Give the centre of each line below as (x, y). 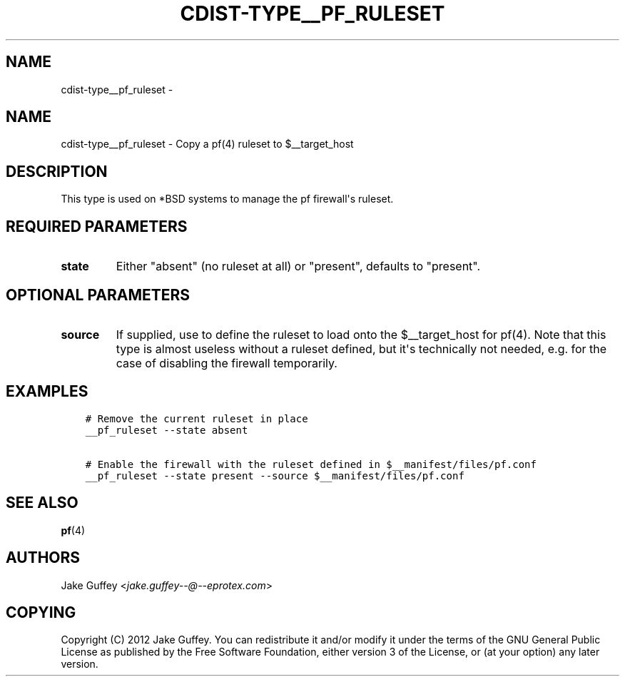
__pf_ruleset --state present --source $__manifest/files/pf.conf (275, 475)
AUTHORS (43, 558)
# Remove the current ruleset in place (197, 418)
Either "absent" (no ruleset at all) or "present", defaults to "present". (298, 266)
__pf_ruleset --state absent (167, 430)
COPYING (41, 612)
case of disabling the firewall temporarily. (227, 363)
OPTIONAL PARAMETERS (98, 295)
